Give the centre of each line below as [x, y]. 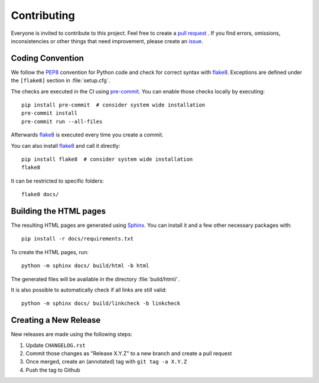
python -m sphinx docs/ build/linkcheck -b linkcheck [101, 304]
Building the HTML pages [58, 211]
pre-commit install [50, 113]
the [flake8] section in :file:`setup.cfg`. [61, 80]
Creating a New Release [56, 320]
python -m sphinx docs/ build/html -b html [85, 266]
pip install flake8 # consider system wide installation [107, 159]
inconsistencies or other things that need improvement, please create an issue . [107, 41]
